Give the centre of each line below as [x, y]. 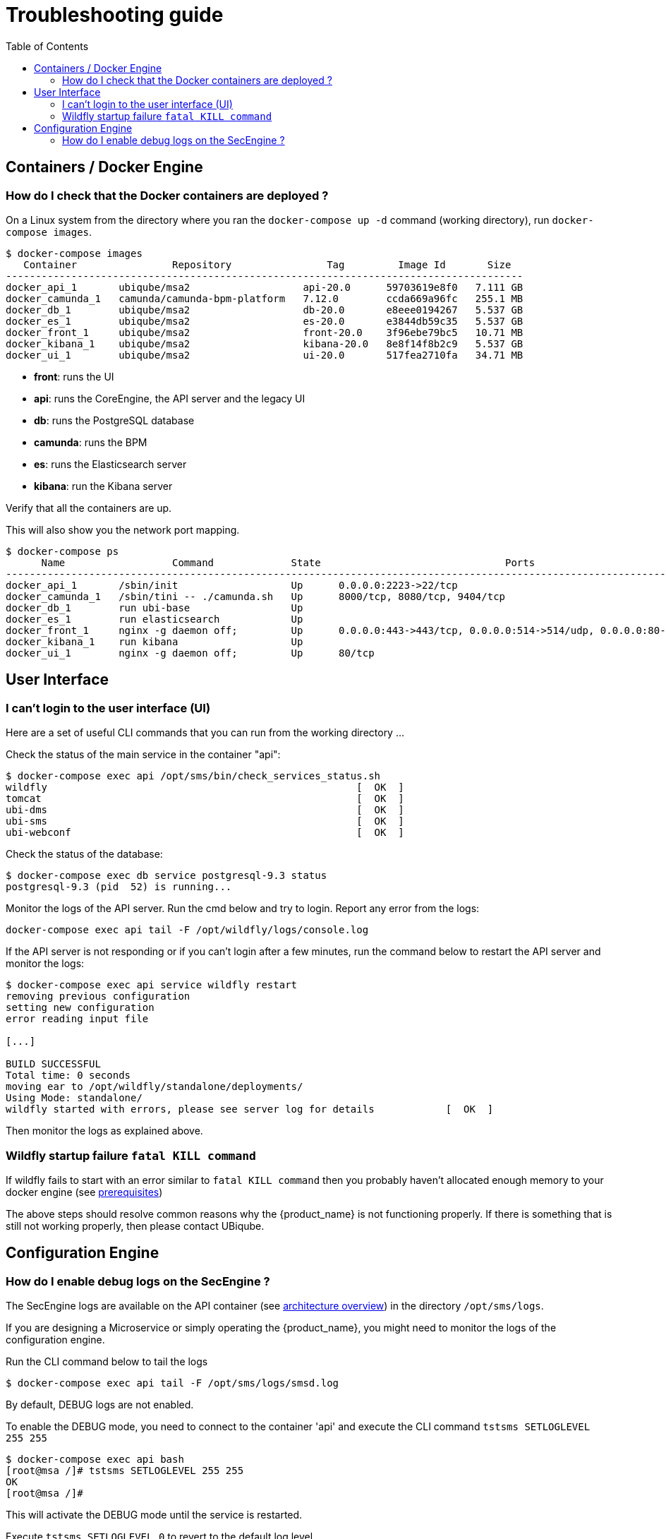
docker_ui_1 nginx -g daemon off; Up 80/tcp [190, 653]
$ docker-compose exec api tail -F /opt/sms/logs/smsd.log [172, 1383]
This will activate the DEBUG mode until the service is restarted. [154, 1515]
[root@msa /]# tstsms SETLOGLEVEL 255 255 [125, 1471]
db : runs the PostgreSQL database [114, 420]
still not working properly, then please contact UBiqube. [135, 1226]
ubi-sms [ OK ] [205, 821]
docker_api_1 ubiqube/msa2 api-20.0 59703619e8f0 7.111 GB [265, 287]
